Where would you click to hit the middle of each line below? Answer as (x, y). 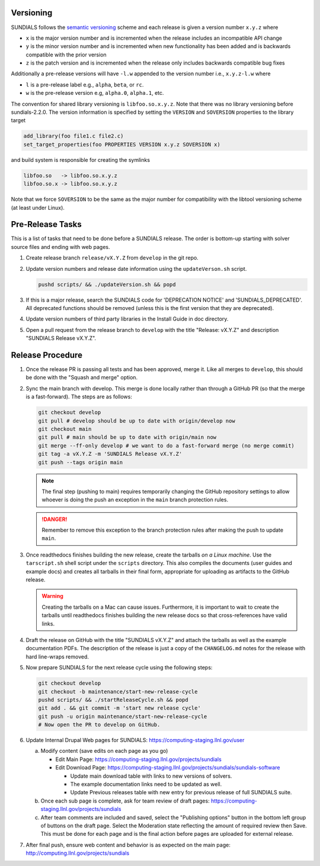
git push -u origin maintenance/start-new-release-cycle (123, 716)
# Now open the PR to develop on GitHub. (99, 725)
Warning (52, 596)
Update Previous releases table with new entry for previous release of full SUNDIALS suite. (181, 792)
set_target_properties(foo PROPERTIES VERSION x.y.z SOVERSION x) (122, 144)
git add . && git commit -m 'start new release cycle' (119, 708)
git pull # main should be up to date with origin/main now (127, 437)
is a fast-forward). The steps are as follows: (79, 397)
